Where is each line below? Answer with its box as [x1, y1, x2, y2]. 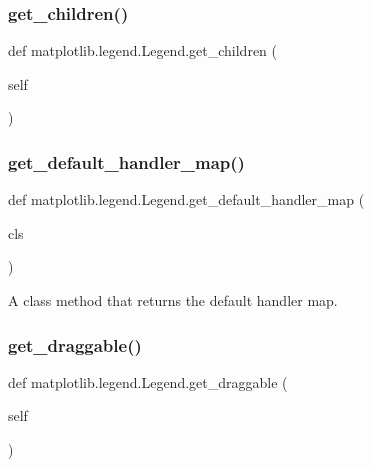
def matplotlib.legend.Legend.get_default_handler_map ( [8, 189, 365, 210]
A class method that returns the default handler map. [8, 290, 338, 310]
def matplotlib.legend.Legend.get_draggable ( [8, 371, 288, 392]
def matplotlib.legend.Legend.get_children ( [8, 40, 277, 61]
